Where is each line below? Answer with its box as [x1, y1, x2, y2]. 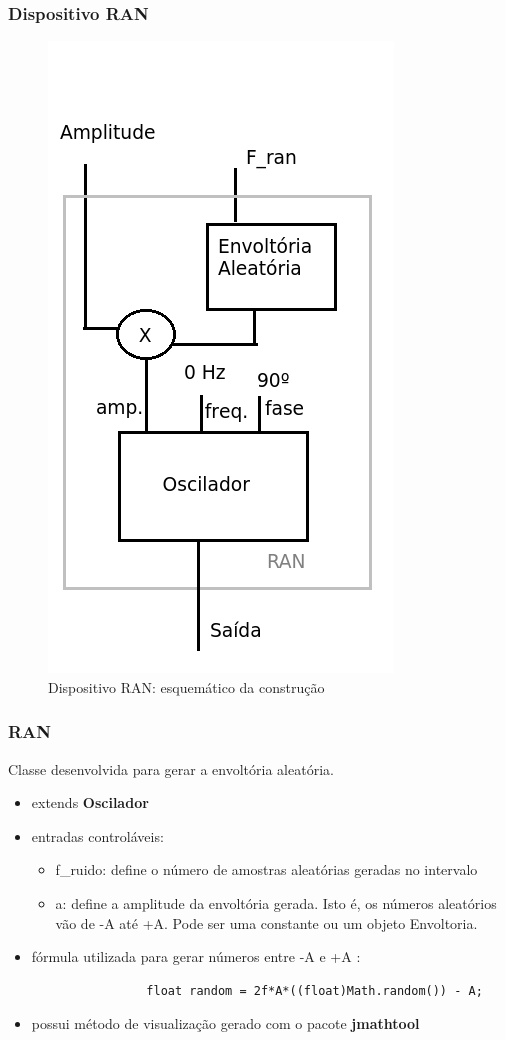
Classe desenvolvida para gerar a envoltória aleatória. [8, 758, 334, 779]
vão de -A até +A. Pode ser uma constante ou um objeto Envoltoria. [55, 912, 478, 933]
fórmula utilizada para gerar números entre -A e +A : [31, 946, 361, 967]
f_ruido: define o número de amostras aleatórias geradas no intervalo [55, 859, 478, 880]
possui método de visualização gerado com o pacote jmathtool [31, 1013, 420, 1034]
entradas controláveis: [31, 825, 164, 846]
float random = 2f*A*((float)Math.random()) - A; [146, 983, 483, 998]
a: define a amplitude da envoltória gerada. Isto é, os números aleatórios [55, 893, 497, 913]
